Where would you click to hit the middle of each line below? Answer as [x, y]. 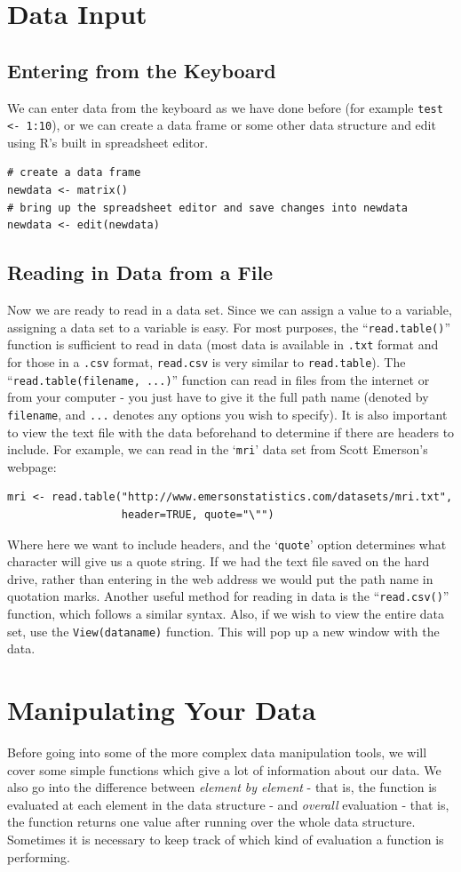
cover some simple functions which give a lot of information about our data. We [224, 769]
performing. [39, 856]
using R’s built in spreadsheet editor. [108, 142]
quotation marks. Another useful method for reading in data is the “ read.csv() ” [228, 596]
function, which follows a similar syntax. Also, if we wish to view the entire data [226, 614]
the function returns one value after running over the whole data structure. [211, 822]
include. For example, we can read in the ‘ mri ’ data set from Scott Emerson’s [218, 449]
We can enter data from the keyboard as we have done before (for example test [225, 107]
